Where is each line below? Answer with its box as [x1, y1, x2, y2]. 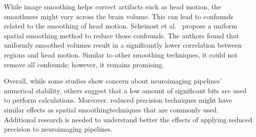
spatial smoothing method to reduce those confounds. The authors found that [4, 30, 239, 40]
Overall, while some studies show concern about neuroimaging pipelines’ [4, 76, 222, 86]
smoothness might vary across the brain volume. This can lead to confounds [4, 11, 234, 21]
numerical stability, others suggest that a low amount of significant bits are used [4, 85, 247, 95]
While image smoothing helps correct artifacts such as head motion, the [4, 1, 221, 11]
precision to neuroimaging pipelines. [4, 124, 112, 134]
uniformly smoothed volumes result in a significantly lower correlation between [4, 40, 242, 50]
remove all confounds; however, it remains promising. [4, 59, 164, 69]
